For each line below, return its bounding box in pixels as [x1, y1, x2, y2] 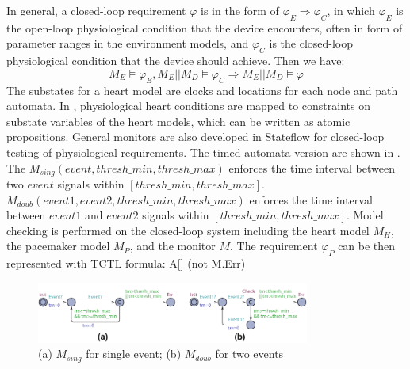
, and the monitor [129, 238, 216, 254]
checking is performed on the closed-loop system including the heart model [6, 222, 370, 238]
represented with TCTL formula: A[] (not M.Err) [6, 255, 246, 272]
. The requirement [230, 238, 318, 254]
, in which [327, 2, 375, 18]
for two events [215, 345, 284, 362]
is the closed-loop [269, 35, 354, 51]
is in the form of [201, 2, 279, 18]
